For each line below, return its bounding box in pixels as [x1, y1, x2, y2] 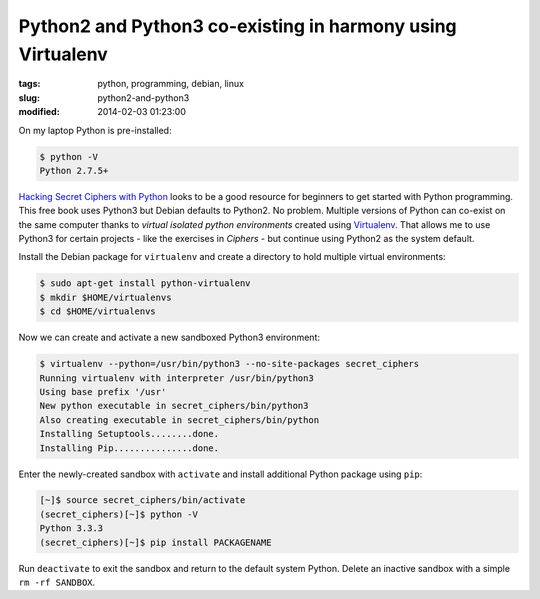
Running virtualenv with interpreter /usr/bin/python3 [39, 372, 314, 384]
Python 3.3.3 [39, 523, 104, 534]
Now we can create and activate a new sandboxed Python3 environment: [18, 331, 320, 344]
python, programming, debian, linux [97, 78, 245, 90]
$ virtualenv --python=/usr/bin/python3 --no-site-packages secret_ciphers [39, 358, 420, 370]
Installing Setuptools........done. [39, 428, 220, 440]
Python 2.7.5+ [39, 165, 109, 176]
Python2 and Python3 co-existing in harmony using [18, 15, 457, 37]
